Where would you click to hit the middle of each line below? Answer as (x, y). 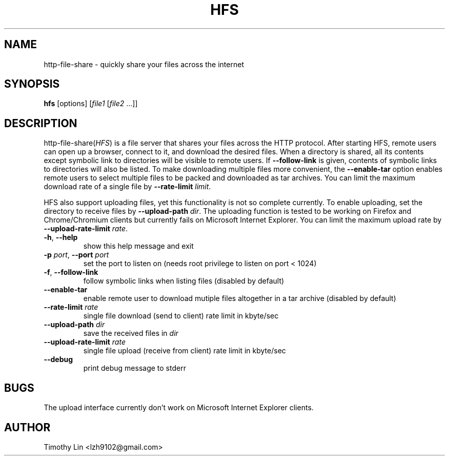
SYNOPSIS (32, 84)
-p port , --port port (76, 255)
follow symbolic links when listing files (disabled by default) (184, 281)
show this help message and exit (138, 246)
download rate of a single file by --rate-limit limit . (127, 187)
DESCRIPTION (41, 123)
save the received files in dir (131, 333)
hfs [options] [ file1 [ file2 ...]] (91, 104)
